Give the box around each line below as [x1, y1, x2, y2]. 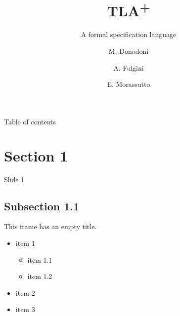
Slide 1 [4, 174, 25, 184]
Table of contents [4, 116, 56, 126]
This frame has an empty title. [4, 221, 97, 232]
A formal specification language [81, 29, 177, 39]
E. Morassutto [107, 79, 150, 89]
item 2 [15, 287, 35, 298]
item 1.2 [27, 271, 52, 281]
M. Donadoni [108, 46, 149, 56]
